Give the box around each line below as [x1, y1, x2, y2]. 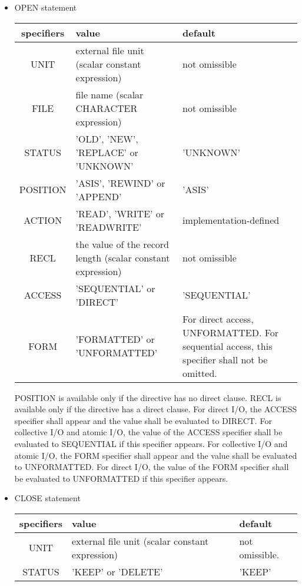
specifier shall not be [182, 352, 268, 366]
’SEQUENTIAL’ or [75, 281, 155, 295]
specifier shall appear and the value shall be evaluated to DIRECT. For [14, 414, 272, 426]
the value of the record [75, 237, 169, 251]
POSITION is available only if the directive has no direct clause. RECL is [14, 391, 281, 403]
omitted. [182, 366, 217, 380]
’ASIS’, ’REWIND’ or [75, 176, 165, 190]
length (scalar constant [75, 250, 170, 264]
